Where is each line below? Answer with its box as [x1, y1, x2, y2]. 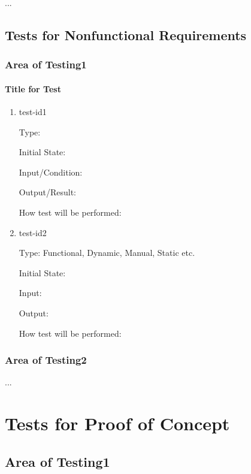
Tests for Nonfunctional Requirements [5, 25, 247, 44]
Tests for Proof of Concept [5, 411, 230, 436]
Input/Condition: [19, 165, 83, 178]
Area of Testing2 [5, 352, 87, 367]
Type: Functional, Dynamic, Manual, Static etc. [19, 246, 195, 259]
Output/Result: [19, 186, 76, 198]
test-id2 [19, 226, 47, 238]
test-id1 [19, 105, 47, 118]
